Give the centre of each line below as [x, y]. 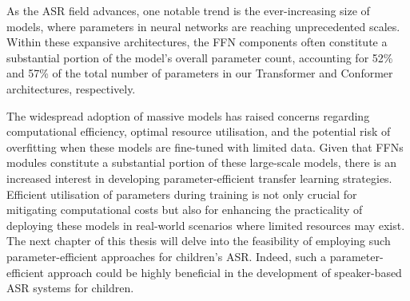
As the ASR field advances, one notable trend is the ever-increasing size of [188, 10]
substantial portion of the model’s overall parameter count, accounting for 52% [200, 57]
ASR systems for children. [70, 288]
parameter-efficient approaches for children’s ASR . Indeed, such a [166, 256]
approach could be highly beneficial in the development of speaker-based [225, 272]
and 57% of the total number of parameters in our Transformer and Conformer [200, 73]
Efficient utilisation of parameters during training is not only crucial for [182, 194]
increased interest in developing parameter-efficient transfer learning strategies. [199, 178]
